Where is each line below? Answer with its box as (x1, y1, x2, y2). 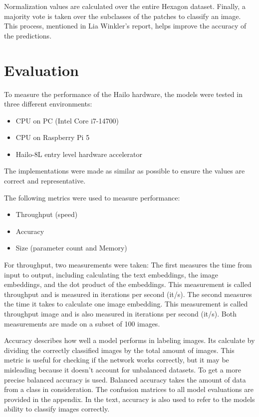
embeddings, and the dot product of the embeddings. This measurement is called (4, 279, 252, 289)
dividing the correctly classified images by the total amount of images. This (4, 344, 235, 355)
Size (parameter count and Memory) (15, 242, 127, 253)
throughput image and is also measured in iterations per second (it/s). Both (4, 308, 237, 318)
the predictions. (4, 30, 52, 40)
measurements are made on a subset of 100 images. (4, 318, 160, 328)
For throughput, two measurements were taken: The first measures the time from (4, 259, 252, 270)
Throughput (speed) (15, 209, 78, 219)
